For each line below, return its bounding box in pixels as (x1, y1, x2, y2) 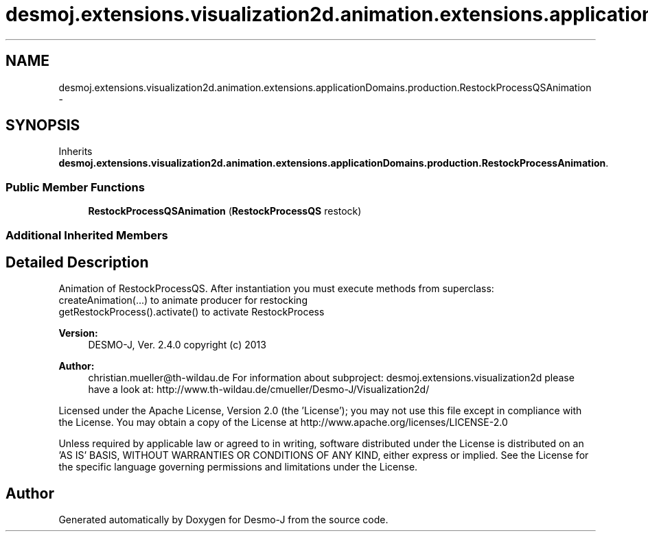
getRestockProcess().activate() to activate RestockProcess (58, 306, 325, 318)
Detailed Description (5, 253, 149, 271)
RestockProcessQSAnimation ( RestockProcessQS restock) (88, 205, 362, 217)
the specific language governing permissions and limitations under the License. (58, 461, 418, 473)
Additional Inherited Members (5, 228, 168, 242)
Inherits (58, 145, 93, 158)
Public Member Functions (5, 180, 145, 194)
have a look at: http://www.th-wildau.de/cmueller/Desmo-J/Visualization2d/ (88, 383, 430, 396)
